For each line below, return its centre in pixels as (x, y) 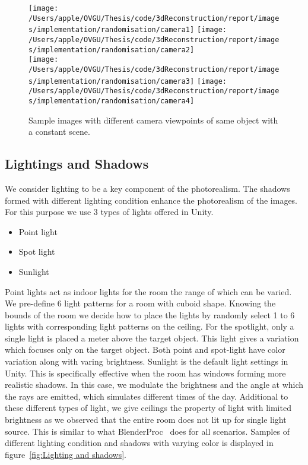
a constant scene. (59, 132)
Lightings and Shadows (77, 164)
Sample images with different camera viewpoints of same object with (153, 120)
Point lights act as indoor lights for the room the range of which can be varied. (148, 291)
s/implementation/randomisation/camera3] (112, 81)
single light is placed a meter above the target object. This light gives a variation (152, 338)
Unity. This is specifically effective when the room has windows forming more (145, 373)
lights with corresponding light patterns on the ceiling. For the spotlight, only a (150, 326)
